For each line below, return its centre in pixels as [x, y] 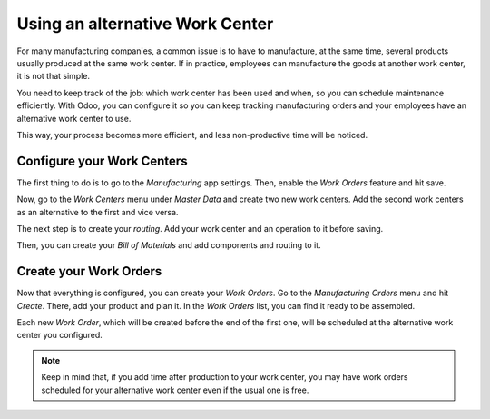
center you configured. [60, 335]
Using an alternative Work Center [145, 24]
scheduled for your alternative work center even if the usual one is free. [175, 390]
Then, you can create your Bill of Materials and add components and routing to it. [169, 245]
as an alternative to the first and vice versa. [98, 212]
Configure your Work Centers [102, 160]
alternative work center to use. [74, 118]
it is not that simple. [54, 76]
